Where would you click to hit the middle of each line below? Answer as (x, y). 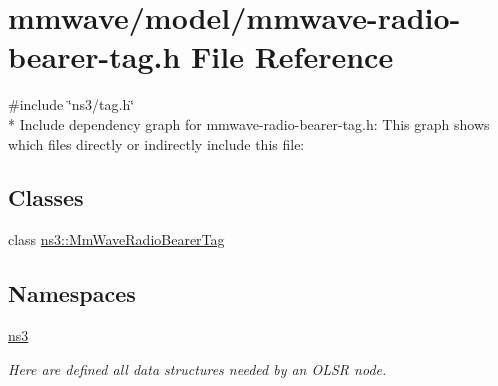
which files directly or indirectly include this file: (156, 143)
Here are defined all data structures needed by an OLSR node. (197, 368)
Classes (46, 197)
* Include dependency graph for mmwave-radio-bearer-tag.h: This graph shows (249, 123)
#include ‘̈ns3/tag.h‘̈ (71, 104)
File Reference (292, 56)
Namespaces (72, 293)
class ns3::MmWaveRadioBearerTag (116, 239)
